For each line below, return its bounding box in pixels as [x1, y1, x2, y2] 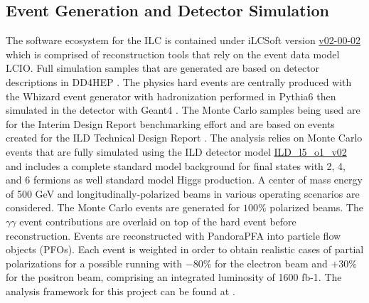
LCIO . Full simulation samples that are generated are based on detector [6, 60, 320, 75]
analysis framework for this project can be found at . [6, 283, 235, 298]
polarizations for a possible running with [6, 255, 183, 270]
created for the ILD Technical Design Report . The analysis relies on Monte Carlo [6, 130, 363, 145]
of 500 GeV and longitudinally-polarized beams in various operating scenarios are [6, 186, 360, 201]
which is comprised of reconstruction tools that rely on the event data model [6, 46, 340, 61]
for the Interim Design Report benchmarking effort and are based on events [6, 116, 335, 131]
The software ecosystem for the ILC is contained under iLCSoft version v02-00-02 [6, 33, 361, 48]
